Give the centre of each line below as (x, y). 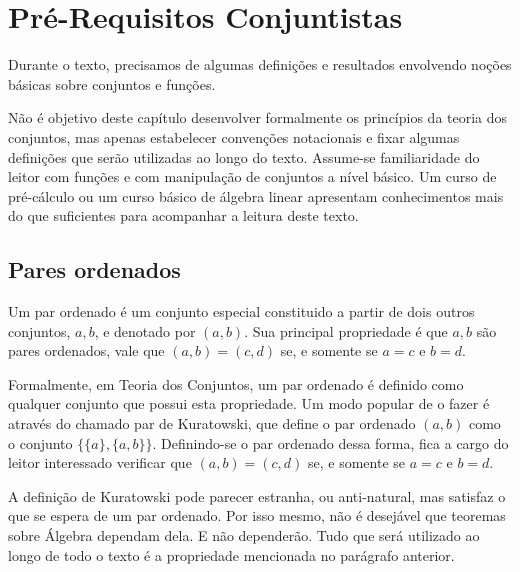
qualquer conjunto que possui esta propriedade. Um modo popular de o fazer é (249, 403)
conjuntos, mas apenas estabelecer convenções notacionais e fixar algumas (234, 136)
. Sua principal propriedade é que (346, 330)
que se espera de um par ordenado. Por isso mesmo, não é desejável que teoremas (257, 515)
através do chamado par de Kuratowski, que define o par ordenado (212, 423)
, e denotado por (145, 330)
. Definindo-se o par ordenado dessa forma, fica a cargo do (330, 442)
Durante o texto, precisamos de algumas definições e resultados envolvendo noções (260, 64)
